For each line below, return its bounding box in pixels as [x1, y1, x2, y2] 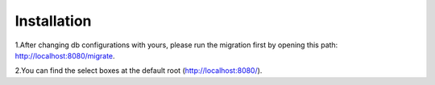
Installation [14, 12, 92, 30]
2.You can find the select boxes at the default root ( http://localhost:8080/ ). [14, 66, 263, 75]
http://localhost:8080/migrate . [14, 51, 116, 60]
